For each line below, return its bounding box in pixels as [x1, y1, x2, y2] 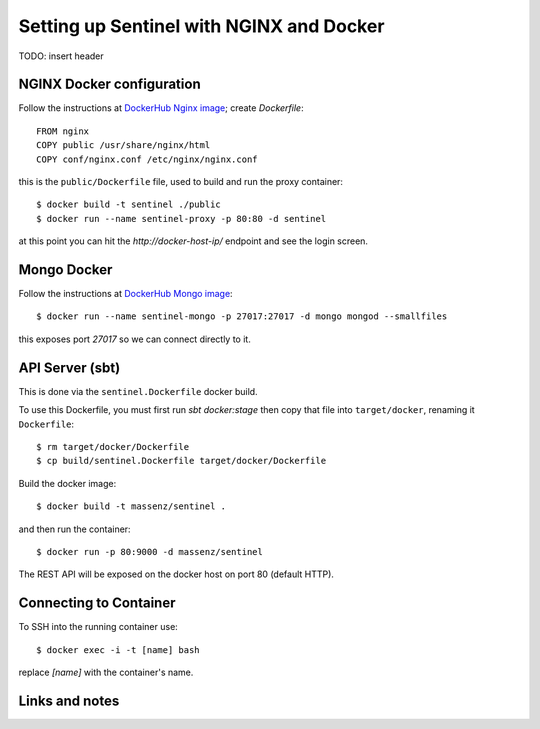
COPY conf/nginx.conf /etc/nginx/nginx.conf [36, 153, 259, 165]
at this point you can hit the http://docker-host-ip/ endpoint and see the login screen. [18, 235, 369, 247]
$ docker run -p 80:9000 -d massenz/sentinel [36, 546, 264, 557]
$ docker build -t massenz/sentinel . [36, 501, 227, 512]
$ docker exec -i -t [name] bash [36, 644, 200, 655]
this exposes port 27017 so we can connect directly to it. [18, 333, 252, 345]
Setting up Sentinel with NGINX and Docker [18, 15, 385, 37]
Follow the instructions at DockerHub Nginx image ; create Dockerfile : [18, 102, 304, 114]
